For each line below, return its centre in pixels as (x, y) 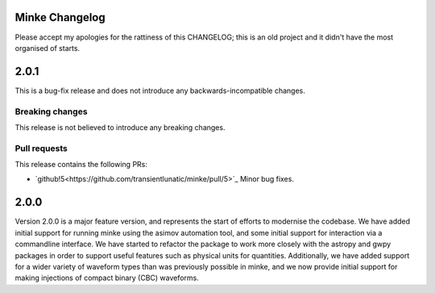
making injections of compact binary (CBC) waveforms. (107, 278)
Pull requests (41, 148)
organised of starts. (48, 48)
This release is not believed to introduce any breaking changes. (120, 127)
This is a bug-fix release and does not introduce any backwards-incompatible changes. (160, 90)
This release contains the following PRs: (81, 165)
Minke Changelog (60, 17)
